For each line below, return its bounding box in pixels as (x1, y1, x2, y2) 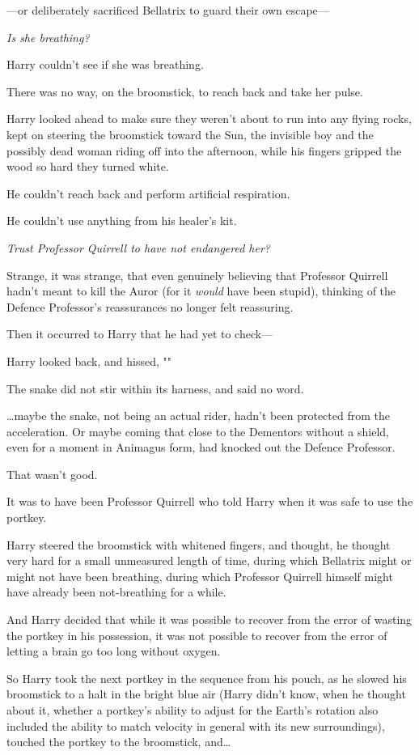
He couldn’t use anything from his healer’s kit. (6, 212, 237, 229)
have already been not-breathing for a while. (6, 583, 226, 600)
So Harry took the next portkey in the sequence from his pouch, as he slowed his (6, 669, 407, 686)
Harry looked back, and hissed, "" (6, 352, 171, 369)
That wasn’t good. (6, 465, 98, 482)
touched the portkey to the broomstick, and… (6, 733, 231, 750)
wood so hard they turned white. (6, 158, 169, 175)
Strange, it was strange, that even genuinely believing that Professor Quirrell (6, 266, 388, 283)
